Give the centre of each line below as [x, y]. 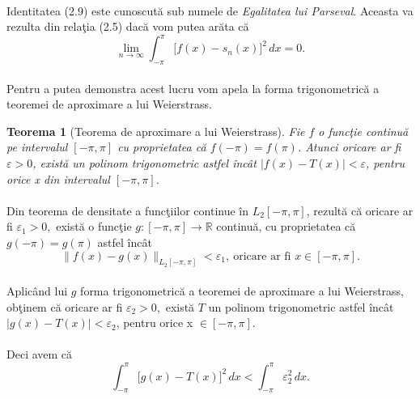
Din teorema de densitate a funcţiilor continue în [128, 210]
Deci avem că [40, 354]
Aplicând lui [37, 291]
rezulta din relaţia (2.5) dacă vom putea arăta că [128, 26]
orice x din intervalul [58, 178]
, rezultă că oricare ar [360, 210]
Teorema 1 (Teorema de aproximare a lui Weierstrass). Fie [156, 131]
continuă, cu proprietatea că [286, 226]
